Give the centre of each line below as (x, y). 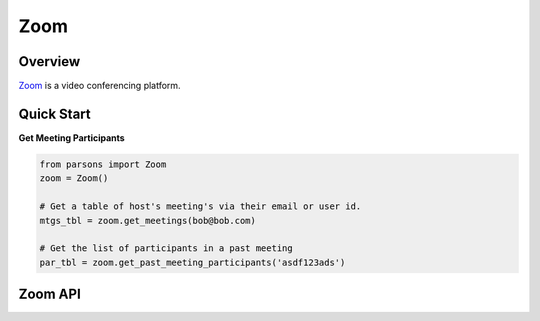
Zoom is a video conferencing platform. (99, 86)
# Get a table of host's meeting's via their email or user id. (200, 206)
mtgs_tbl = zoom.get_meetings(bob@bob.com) (148, 220)
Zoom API (50, 294)
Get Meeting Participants (71, 137)
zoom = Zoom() (74, 178)
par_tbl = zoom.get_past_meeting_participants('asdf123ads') (192, 262)
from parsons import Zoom (103, 164)
